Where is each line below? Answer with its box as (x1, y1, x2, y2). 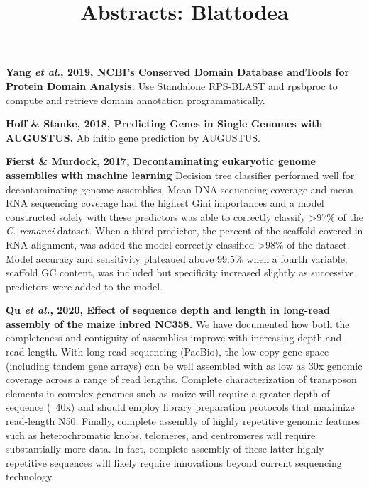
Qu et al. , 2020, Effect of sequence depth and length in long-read (6, 302, 330, 317)
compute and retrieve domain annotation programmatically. (6, 92, 265, 107)
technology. (6, 469, 55, 484)
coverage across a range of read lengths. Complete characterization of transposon (6, 372, 357, 387)
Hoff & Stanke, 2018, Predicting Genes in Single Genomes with (6, 116, 323, 131)
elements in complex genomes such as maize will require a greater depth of (6, 385, 330, 400)
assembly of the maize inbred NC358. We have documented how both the (6, 316, 350, 331)
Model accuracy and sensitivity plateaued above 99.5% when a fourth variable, (6, 251, 348, 266)
